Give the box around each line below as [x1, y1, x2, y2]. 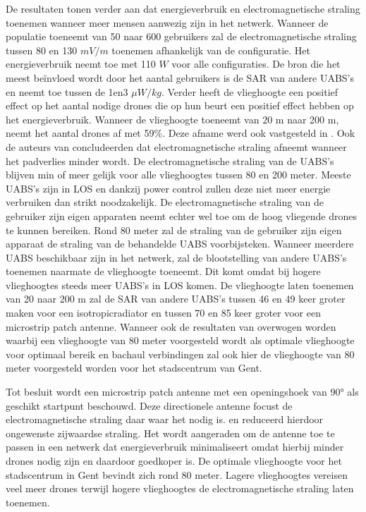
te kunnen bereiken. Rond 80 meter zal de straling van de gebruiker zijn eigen [6, 222, 342, 237]
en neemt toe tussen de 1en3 [6, 84, 128, 99]
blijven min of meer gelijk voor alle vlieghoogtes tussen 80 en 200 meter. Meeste [6, 167, 351, 182]
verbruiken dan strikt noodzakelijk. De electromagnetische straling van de [6, 195, 324, 209]
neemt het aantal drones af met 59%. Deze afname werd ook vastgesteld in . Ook [6, 126, 355, 140]
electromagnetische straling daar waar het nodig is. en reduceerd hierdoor [6, 412, 324, 427]
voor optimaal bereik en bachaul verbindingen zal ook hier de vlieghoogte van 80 [6, 346, 355, 361]
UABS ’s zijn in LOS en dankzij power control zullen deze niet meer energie [6, 181, 331, 195]
